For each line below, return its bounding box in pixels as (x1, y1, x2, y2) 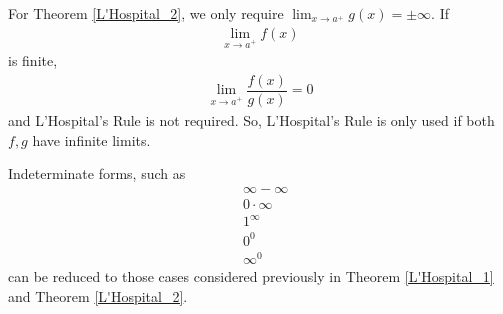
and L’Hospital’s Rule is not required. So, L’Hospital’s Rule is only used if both (8, 110, 495, 131)
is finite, (8, 50, 58, 71)
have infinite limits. (32, 129, 151, 150)
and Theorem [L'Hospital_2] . (8, 285, 188, 306)
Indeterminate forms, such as (8, 163, 186, 184)
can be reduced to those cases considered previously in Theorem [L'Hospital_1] (8, 266, 494, 287)
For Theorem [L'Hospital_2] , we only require (8, 3, 284, 23)
